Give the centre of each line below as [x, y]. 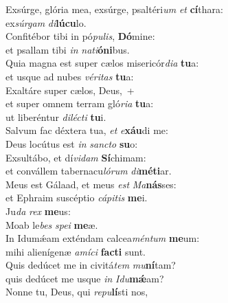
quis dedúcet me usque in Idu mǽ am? [85, 278]
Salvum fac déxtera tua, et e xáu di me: [87, 130]
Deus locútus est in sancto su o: [72, 143]
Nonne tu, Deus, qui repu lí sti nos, [77, 292]
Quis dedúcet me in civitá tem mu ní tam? [91, 265]
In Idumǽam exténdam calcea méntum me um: [103, 238]
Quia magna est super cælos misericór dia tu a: [102, 63]
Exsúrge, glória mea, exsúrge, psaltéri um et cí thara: [114, 9]
